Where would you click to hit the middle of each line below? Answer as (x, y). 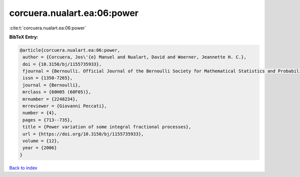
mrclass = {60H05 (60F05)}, (57, 92)
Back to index (23, 168)
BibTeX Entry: (24, 37)
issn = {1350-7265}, (48, 78)
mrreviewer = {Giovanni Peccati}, (65, 106)
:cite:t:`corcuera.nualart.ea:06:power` (48, 28)
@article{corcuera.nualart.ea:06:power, (70, 50)
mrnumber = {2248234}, (50, 99)
